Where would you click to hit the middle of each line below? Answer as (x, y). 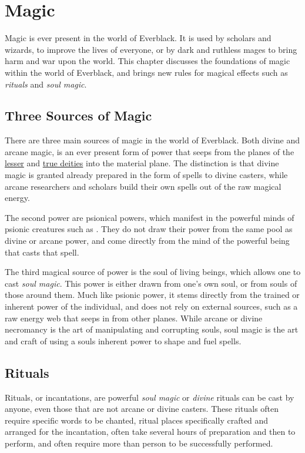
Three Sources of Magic (78, 115)
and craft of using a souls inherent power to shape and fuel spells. (123, 340)
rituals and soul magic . (46, 84)
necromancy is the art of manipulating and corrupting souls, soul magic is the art (152, 329)
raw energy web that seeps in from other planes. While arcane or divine (134, 318)
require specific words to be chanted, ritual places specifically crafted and (137, 420)
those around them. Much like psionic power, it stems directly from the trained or (152, 295)
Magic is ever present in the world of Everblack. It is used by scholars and (138, 38)
